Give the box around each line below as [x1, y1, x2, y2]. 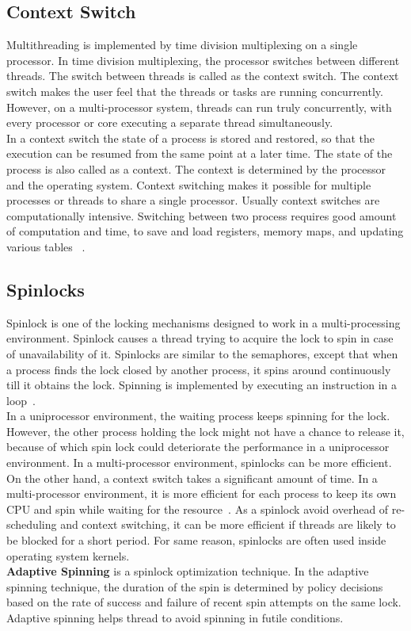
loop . [6, 392, 36, 408]
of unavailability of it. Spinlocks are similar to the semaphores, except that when [6, 345, 398, 361]
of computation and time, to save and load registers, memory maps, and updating [6, 223, 404, 239]
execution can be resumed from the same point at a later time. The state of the [6, 145, 393, 162]
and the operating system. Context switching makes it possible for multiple [6, 176, 371, 193]
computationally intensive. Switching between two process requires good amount [6, 207, 397, 224]
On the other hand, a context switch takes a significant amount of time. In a [6, 469, 378, 486]
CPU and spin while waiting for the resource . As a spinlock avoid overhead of [6, 500, 389, 517]
